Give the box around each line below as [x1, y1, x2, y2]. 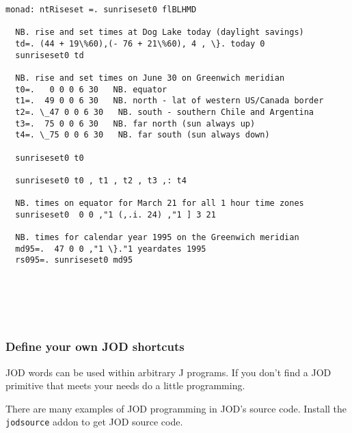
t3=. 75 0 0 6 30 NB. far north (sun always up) [15, 118, 256, 129]
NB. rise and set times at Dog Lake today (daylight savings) [15, 27, 304, 38]
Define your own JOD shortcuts [5, 338, 185, 355]
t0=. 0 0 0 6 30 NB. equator [15, 84, 167, 94]
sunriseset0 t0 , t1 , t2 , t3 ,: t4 [15, 175, 187, 185]
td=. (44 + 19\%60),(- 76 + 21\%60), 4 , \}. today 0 [15, 38, 265, 49]
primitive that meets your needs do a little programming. [5, 378, 245, 393]
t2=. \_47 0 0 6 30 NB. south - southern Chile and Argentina [15, 107, 314, 117]
